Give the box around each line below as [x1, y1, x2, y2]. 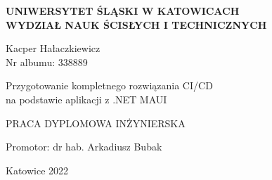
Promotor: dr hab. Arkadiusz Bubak [6, 139, 162, 154]
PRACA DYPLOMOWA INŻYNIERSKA [6, 115, 186, 130]
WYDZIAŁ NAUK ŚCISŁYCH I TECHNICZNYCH [6, 17, 267, 32]
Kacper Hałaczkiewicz [6, 41, 101, 56]
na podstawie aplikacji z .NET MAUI [6, 91, 167, 106]
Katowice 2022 [6, 162, 69, 177]
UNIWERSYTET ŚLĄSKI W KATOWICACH [6, 4, 240, 18]
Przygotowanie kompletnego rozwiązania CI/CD [6, 78, 213, 93]
